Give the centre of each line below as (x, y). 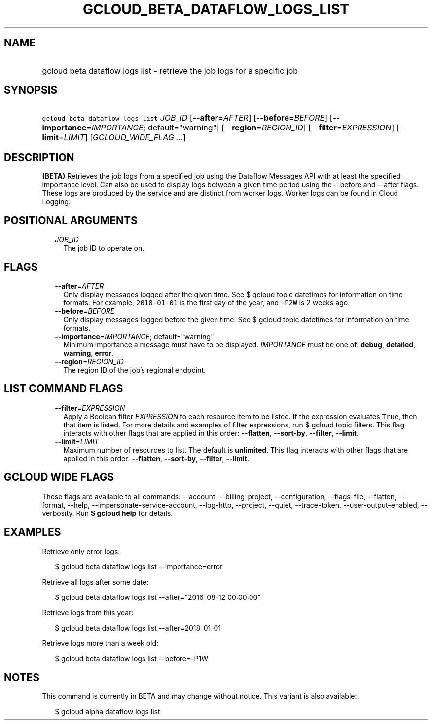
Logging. (56, 202)
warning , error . (89, 353)
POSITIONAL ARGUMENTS (71, 220)
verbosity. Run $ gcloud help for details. (108, 513)
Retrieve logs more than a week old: (100, 643)
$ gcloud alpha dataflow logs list (108, 712)
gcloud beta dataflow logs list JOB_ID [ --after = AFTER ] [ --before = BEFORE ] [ (187, 118)
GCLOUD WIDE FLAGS (59, 477)
